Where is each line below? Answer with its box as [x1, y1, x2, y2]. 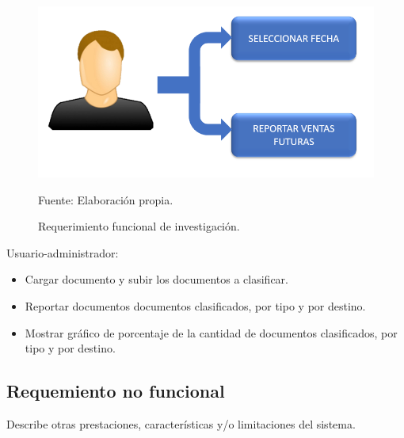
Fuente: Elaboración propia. [38, 191, 173, 208]
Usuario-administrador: [6, 244, 119, 261]
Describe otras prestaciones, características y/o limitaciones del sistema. [6, 415, 356, 432]
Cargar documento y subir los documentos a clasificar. [25, 271, 288, 288]
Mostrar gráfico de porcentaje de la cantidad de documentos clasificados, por [25, 324, 398, 341]
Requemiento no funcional [6, 379, 225, 403]
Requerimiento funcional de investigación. [38, 218, 240, 234]
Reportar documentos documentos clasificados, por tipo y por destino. [25, 297, 366, 314]
